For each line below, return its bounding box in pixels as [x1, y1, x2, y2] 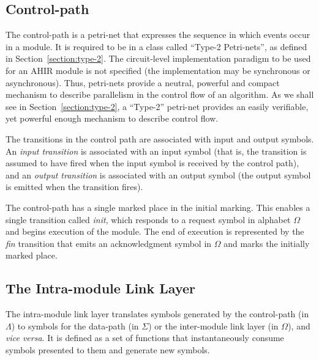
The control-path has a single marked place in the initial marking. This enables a [6, 200, 310, 213]
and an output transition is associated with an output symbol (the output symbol [6, 168, 311, 181]
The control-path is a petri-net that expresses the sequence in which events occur [6, 28, 310, 41]
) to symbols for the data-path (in [11, 319, 139, 332]
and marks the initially [223, 237, 310, 249]
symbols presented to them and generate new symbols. [6, 343, 210, 356]
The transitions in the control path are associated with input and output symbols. [6, 132, 314, 145]
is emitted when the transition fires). [6, 180, 143, 193]
